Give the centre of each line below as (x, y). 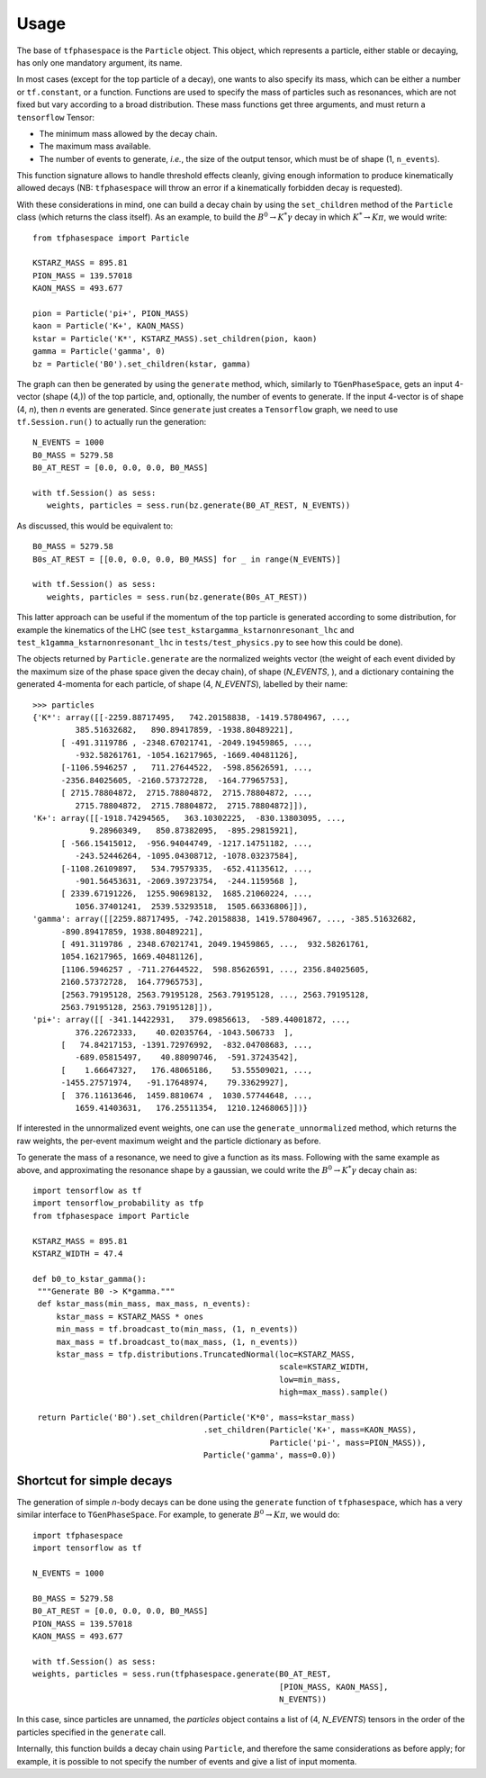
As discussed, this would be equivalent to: (95, 526)
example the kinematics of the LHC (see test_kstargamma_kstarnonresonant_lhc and (185, 629)
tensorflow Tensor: (55, 117)
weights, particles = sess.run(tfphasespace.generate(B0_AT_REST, (182, 1674)
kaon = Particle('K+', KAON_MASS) (108, 326)
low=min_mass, (310, 1379)
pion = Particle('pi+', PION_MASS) (111, 313)
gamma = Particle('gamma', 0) (99, 352)
